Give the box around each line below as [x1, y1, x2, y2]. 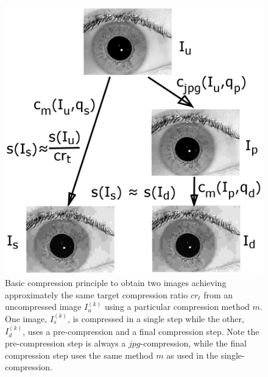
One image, [5, 312, 48, 325]
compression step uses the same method [5, 348, 153, 361]
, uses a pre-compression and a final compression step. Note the [23, 325, 259, 337]
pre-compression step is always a [5, 337, 126, 350]
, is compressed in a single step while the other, [68, 312, 244, 325]
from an [203, 288, 233, 301]
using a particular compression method [104, 300, 250, 313]
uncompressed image [5, 300, 82, 313]
